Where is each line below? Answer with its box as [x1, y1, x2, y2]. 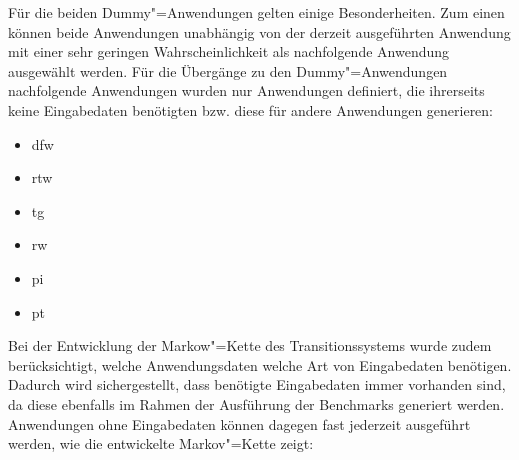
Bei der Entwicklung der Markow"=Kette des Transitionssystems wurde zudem [8, 335, 492, 356]
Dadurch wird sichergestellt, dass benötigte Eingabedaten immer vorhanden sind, [8, 374, 506, 395]
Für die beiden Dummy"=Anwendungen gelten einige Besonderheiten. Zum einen [8, 2, 505, 22]
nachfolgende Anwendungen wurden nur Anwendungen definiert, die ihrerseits [8, 80, 485, 101]
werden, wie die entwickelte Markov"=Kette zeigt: [8, 433, 314, 454]
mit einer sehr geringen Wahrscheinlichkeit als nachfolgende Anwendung [8, 41, 450, 62]
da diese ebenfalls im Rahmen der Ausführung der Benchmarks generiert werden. [8, 393, 505, 414]
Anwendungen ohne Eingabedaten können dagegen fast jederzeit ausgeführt [8, 413, 471, 434]
